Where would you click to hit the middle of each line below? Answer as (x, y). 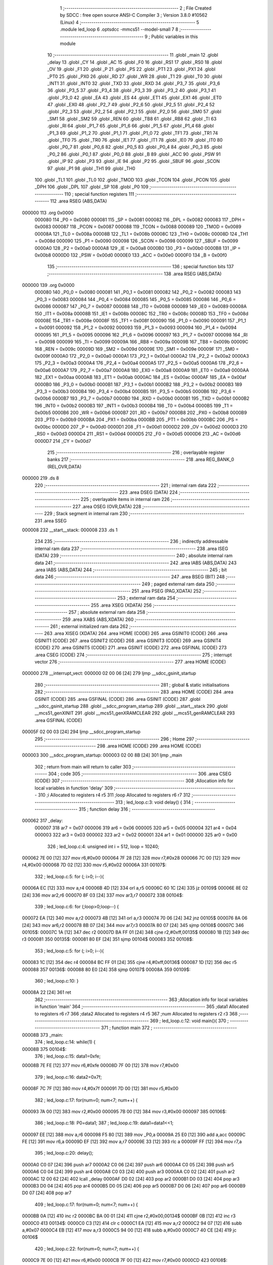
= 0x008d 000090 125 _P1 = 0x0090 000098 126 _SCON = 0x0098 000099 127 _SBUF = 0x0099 (136, 241)
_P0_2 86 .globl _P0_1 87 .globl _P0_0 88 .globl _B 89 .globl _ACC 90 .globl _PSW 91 (134, 154)
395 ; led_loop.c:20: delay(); (64, 1153)
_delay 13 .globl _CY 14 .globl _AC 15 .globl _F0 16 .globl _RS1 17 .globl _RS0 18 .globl (135, 62)
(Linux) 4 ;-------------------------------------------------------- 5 (129, 22)
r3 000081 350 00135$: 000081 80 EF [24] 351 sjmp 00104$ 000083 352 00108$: (108, 939)
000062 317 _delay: (42, 821)
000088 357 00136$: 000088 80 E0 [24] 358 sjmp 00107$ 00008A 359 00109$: (106, 969)
